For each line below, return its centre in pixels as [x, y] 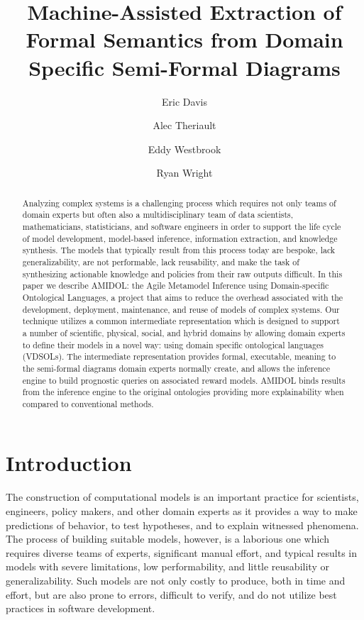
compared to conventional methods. [88, 403]
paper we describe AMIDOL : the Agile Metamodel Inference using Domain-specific [176, 286]
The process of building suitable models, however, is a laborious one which [167, 539]
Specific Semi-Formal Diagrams [184, 67]
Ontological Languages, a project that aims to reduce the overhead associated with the [183, 297]
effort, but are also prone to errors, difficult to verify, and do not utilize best [171, 594]
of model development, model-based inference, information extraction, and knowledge [180, 238]
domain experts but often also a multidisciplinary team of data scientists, [158, 215]
